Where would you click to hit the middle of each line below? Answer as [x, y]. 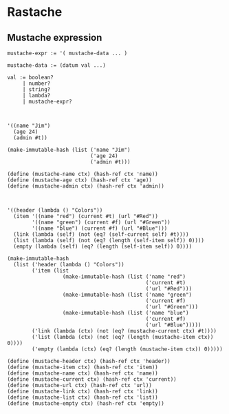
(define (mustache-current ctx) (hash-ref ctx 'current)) [92, 379]
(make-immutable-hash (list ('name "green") [127, 295]
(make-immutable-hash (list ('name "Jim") [69, 150]
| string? [36, 90]
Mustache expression [55, 38]
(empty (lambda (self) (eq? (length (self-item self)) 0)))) [103, 246]
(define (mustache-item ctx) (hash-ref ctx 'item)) [83, 367]
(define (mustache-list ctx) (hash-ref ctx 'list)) [83, 397]
